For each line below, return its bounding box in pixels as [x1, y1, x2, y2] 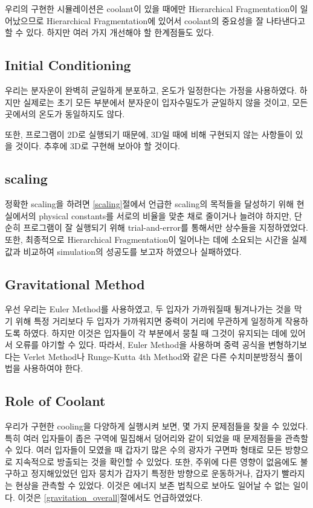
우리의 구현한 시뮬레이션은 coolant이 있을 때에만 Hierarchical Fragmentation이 [5, 2, 298, 14]
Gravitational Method [5, 274, 145, 293]
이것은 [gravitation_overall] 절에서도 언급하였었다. [18, 490, 203, 503]
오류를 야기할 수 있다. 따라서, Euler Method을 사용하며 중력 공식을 [15, 338, 266, 351]
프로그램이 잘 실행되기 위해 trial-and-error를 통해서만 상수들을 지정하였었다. [23, 221, 308, 234]
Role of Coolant [5, 391, 106, 410]
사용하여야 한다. [23, 362, 83, 375]
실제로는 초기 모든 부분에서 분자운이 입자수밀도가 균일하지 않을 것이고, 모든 [23, 95, 308, 108]
